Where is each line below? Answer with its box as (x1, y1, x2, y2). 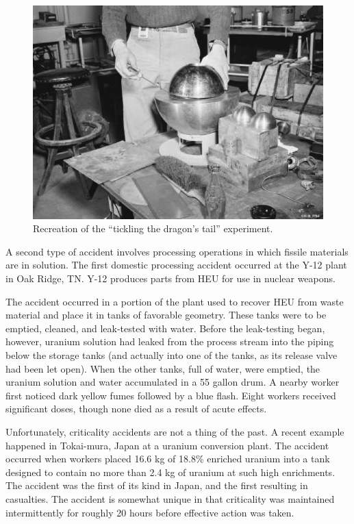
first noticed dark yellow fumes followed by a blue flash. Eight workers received (5, 388, 336, 402)
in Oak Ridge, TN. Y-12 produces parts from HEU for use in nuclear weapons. (5, 271, 336, 285)
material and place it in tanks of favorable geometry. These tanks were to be (5, 308, 327, 322)
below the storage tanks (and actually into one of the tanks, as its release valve (5, 347, 338, 362)
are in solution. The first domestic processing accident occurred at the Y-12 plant (5, 258, 347, 272)
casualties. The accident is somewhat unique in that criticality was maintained (5, 491, 335, 506)
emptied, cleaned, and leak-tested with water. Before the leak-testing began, (5, 321, 325, 335)
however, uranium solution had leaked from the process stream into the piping (5, 334, 334, 349)
